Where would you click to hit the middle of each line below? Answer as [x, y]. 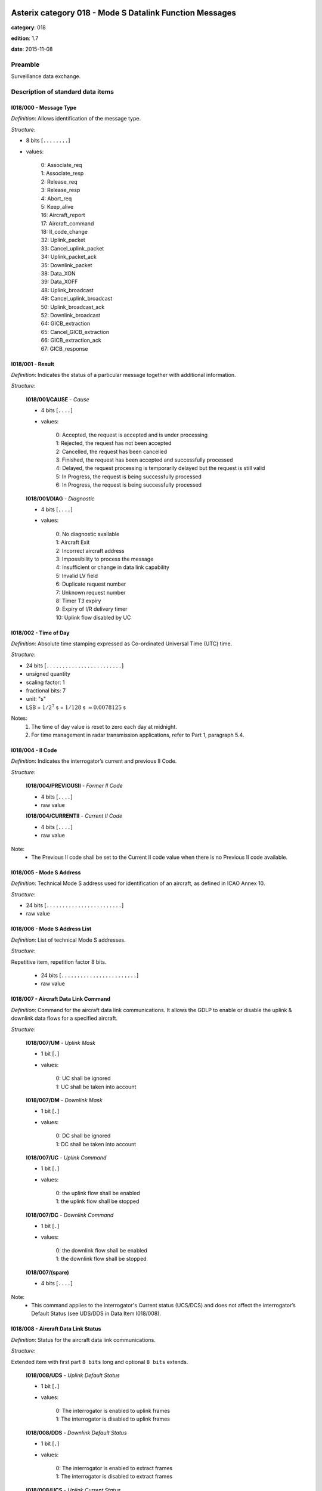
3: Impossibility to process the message [105, 559]
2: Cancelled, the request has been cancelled [112, 451]
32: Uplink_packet [63, 240]
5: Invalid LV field [77, 576]
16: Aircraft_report [63, 215]
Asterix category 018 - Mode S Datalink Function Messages [124, 13]
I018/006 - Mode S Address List [51, 929]
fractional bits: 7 [46, 691]
